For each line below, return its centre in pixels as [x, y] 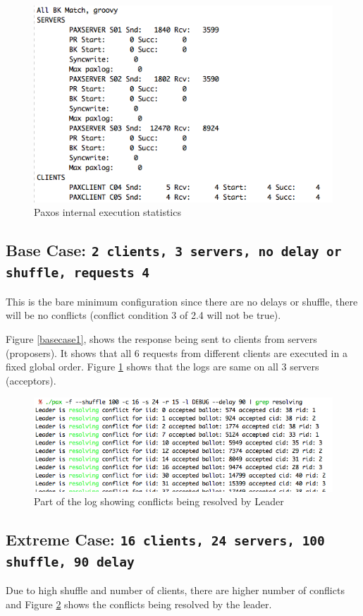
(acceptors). [31, 380]
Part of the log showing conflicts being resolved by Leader [159, 501]
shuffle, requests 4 [78, 273]
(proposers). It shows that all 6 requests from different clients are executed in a [177, 352]
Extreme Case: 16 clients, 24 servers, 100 [165, 539]
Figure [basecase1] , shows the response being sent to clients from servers [161, 338]
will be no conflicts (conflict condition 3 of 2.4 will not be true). [143, 315]
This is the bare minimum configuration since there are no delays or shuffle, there [182, 301]
